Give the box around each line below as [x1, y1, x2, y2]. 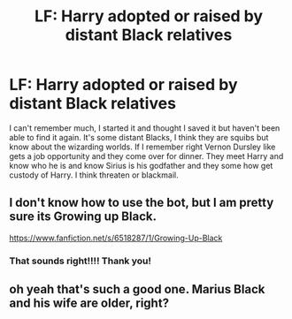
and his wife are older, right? [9, 296, 170, 311]
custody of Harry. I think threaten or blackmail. [9, 170, 179, 180]
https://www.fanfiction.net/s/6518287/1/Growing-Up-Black [9, 232, 223, 243]
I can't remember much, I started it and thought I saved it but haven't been [9, 122, 280, 133]
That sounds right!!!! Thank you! [9, 254, 152, 267]
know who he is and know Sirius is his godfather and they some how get [9, 160, 273, 171]
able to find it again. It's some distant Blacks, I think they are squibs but [9, 132, 269, 142]
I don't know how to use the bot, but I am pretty [9, 195, 274, 210]
